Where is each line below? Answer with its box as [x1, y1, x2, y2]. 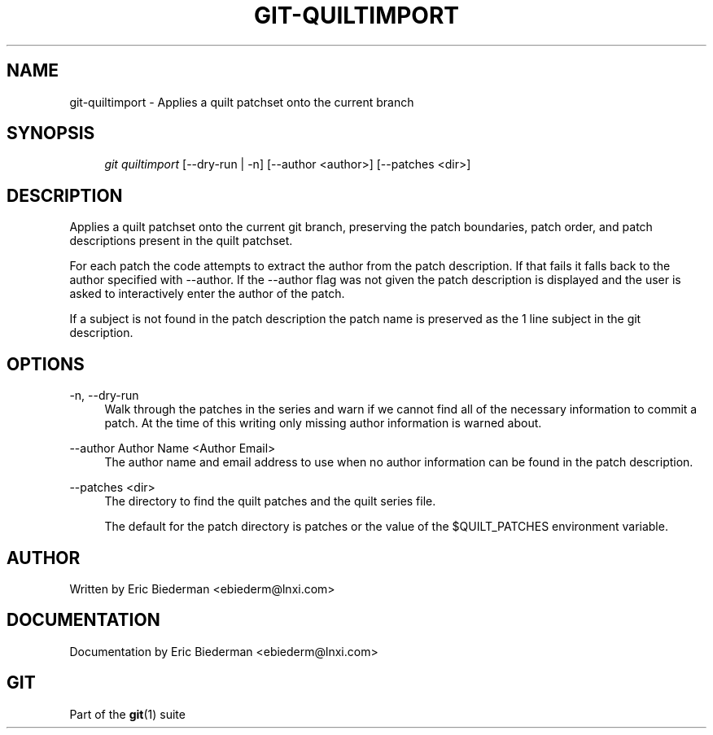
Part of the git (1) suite [69, 707, 186, 721]
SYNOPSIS [7, 123, 95, 144]
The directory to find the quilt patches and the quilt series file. [104, 494, 436, 509]
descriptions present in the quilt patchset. [69, 234, 293, 248]
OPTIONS [7, 353, 85, 374]
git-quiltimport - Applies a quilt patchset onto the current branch [69, 94, 414, 109]
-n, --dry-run [69, 388, 139, 403]
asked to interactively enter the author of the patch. [69, 287, 345, 301]
